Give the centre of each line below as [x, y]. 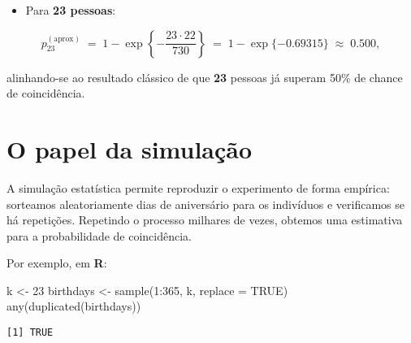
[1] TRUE [30, 333]
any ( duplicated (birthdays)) [74, 306]
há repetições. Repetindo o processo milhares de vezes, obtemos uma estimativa [205, 220]
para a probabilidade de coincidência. [100, 235]
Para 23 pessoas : [71, 10]
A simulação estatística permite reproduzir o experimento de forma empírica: [198, 187]
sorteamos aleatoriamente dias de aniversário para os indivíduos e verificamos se [206, 204]
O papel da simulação [130, 148]
